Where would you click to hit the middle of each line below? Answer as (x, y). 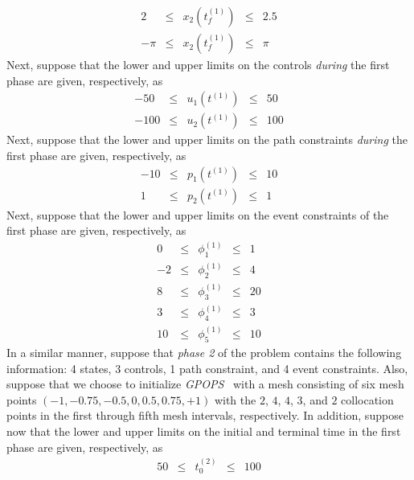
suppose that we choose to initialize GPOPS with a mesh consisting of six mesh (205, 384)
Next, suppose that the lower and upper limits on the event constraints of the (198, 214)
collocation (367, 399)
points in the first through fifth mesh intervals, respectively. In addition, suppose (205, 415)
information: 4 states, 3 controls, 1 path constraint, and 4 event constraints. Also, (207, 368)
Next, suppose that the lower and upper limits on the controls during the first (198, 65)
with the (235, 399)
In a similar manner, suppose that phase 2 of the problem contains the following (204, 353)
